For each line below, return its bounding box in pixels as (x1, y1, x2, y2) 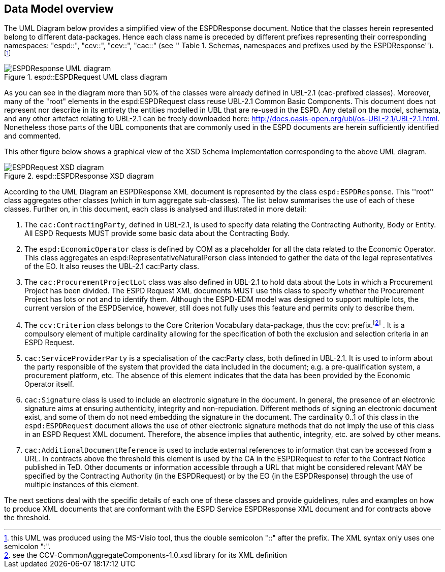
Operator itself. (24, 380, 74, 389)
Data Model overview (4, 3, 114, 15)
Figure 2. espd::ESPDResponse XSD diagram (4, 172, 154, 181)
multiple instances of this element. (24, 480, 139, 489)
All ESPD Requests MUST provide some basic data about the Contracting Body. (24, 229, 290, 238)
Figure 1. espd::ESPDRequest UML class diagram (4, 73, 168, 82)
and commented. (4, 131, 61, 141)
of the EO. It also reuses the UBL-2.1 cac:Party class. (24, 262, 200, 271)
